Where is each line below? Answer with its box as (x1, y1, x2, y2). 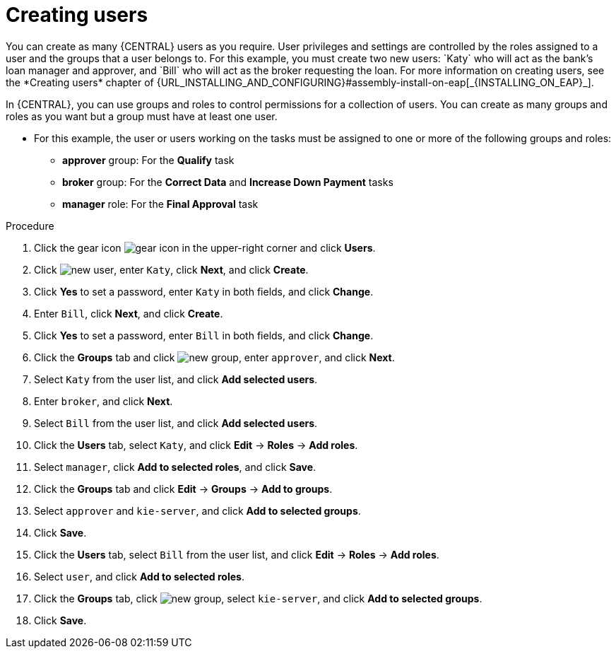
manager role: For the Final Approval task (62, 197, 259, 210)
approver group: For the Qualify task (62, 153, 235, 166)
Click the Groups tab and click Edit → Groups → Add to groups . (34, 482, 333, 495)
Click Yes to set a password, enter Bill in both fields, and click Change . (34, 329, 374, 341)
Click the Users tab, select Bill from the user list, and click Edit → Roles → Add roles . (34, 548, 439, 561)
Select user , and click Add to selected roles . (34, 570, 244, 583)
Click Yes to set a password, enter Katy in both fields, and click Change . (34, 285, 374, 298)
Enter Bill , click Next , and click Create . (34, 307, 223, 320)
